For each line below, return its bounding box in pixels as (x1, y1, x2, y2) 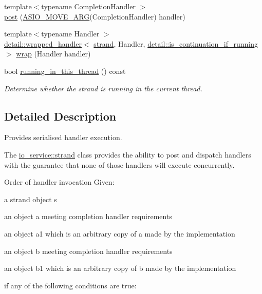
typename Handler (41, 28, 100, 39)
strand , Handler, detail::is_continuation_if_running (93, 38, 258, 49)
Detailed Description (4, 108, 117, 124)
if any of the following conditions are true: (4, 280, 137, 290)
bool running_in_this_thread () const (4, 65, 126, 76)
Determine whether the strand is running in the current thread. (4, 83, 202, 93)
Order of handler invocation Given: (4, 177, 115, 187)
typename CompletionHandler (41, 1, 136, 11)
